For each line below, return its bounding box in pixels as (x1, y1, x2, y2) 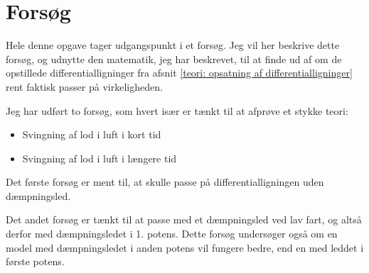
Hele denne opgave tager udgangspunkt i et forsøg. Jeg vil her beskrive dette (6, 38, 340, 52)
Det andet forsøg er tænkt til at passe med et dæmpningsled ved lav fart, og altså (6, 212, 362, 227)
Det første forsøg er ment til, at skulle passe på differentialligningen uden (6, 174, 324, 189)
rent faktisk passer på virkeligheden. (6, 79, 163, 94)
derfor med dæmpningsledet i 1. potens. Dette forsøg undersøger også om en (6, 226, 338, 241)
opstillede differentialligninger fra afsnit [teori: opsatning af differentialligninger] (6, 65, 353, 80)
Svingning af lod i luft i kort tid (22, 127, 161, 142)
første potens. (6, 254, 65, 269)
